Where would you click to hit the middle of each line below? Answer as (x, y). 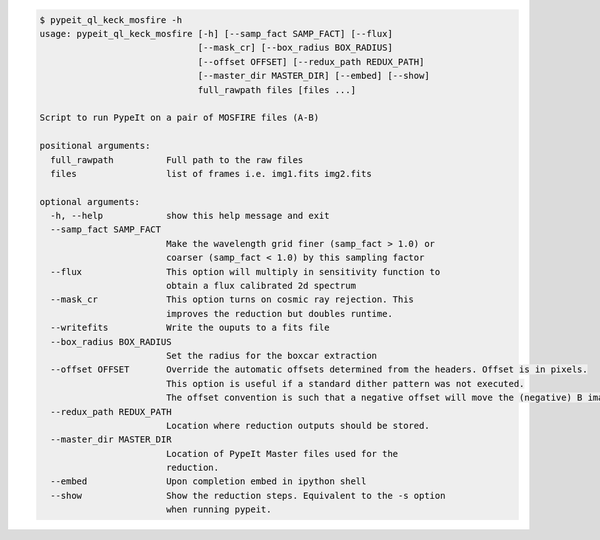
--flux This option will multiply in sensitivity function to (245, 271)
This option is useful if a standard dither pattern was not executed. (345, 383)
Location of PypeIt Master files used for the (282, 453)
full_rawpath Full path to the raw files (177, 159)
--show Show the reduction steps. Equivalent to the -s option (248, 495)
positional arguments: (95, 146)
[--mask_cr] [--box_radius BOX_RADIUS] (295, 48)
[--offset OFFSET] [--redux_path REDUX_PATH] (311, 61)
